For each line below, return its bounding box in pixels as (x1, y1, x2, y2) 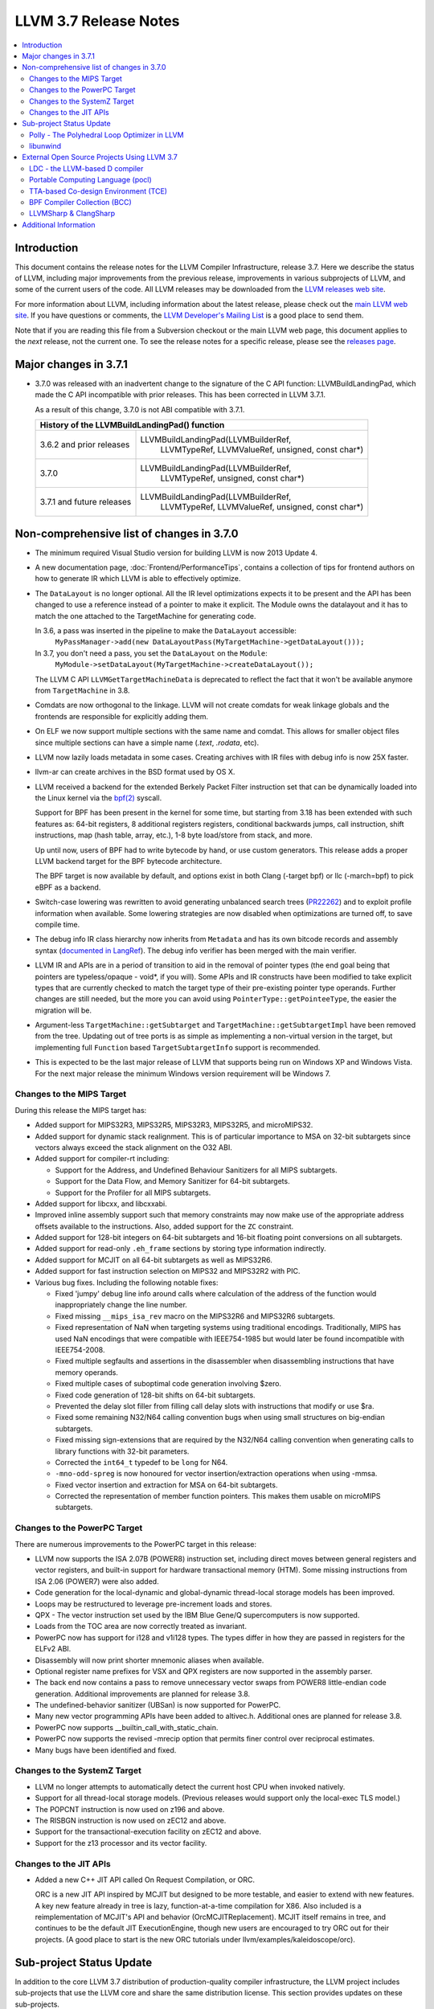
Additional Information (22, 219, 96, 229)
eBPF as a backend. (35, 882, 101, 892)
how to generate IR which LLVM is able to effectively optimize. (35, 574, 241, 583)
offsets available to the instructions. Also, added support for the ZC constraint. (35, 1221, 294, 1231)
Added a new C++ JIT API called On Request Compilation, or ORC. (35, 1875, 256, 1884)
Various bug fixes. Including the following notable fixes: (35, 1278, 219, 1287)
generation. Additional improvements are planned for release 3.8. (35, 1688, 251, 1699)
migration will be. (35, 1005, 92, 1015)
